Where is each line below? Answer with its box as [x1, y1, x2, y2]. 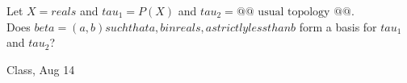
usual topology [258, 6, 330, 18]
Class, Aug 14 [6, 60, 75, 77]
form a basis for [299, 18, 377, 35]
